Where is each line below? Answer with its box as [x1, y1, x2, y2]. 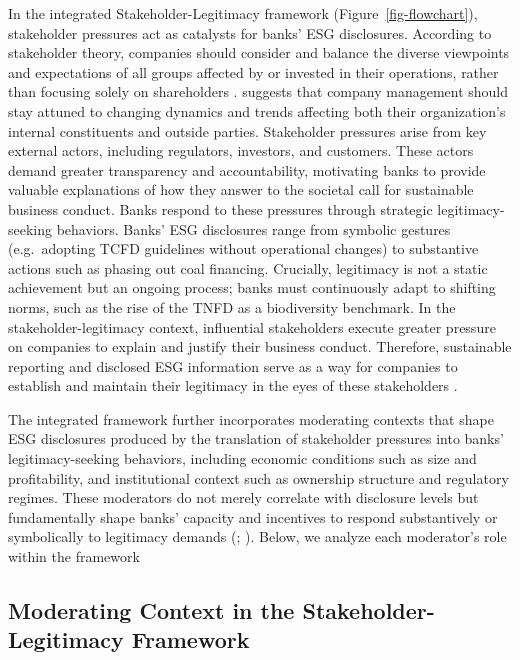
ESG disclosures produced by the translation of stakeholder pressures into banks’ [8, 428, 504, 449]
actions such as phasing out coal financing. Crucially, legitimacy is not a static [8, 257, 488, 278]
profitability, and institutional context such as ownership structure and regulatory [8, 467, 509, 488]
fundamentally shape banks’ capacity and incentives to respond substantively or [8, 506, 498, 527]
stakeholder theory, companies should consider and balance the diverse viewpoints [8, 42, 510, 63]
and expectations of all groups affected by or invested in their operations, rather [8, 61, 499, 82]
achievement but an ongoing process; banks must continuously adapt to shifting [8, 277, 496, 298]
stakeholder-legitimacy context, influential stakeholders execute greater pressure [8, 316, 496, 337]
